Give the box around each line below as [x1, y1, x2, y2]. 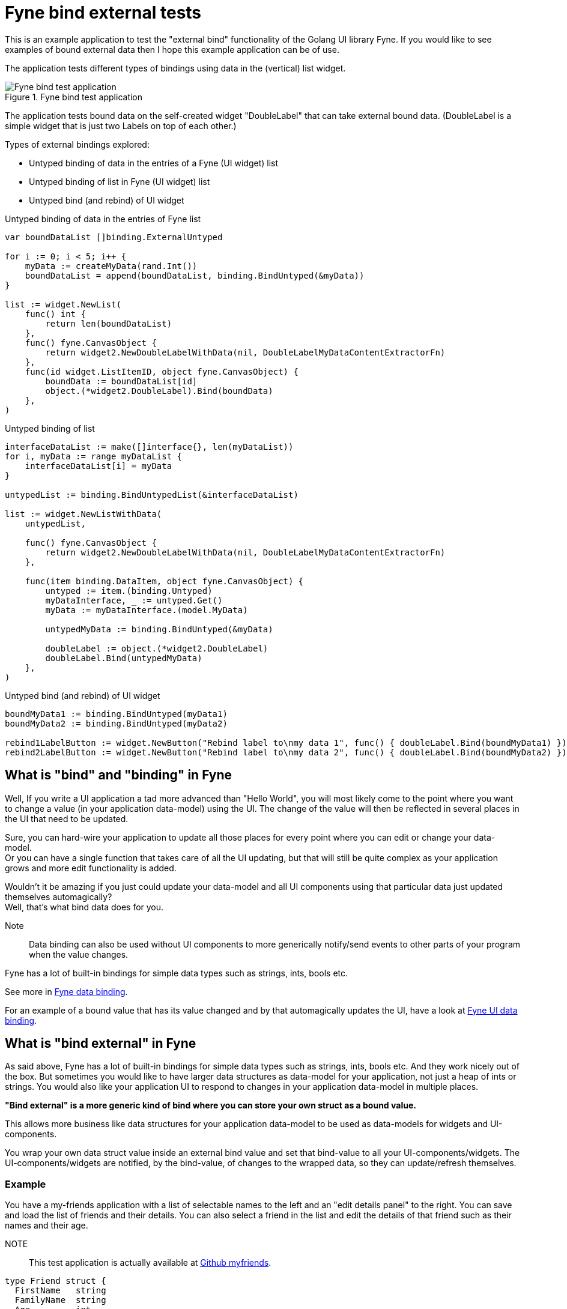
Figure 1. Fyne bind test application [5, 91, 143, 102]
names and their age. [5, 1220, 88, 1231]
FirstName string [14, 1286, 106, 1296]
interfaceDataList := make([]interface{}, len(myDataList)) [5, 441, 294, 452]
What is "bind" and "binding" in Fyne [5, 767, 232, 783]
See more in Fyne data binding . [5, 986, 128, 997]
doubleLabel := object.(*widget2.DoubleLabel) [45, 643, 268, 653]
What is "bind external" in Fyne [5, 1036, 196, 1051]
